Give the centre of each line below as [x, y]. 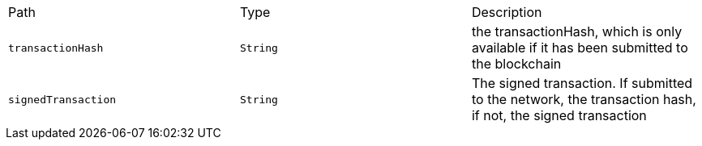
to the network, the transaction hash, [584, 99]
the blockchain [516, 64]
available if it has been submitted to [580, 48]
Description [507, 12]
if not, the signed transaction [559, 115]
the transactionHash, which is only [577, 31]
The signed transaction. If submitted [582, 83]
